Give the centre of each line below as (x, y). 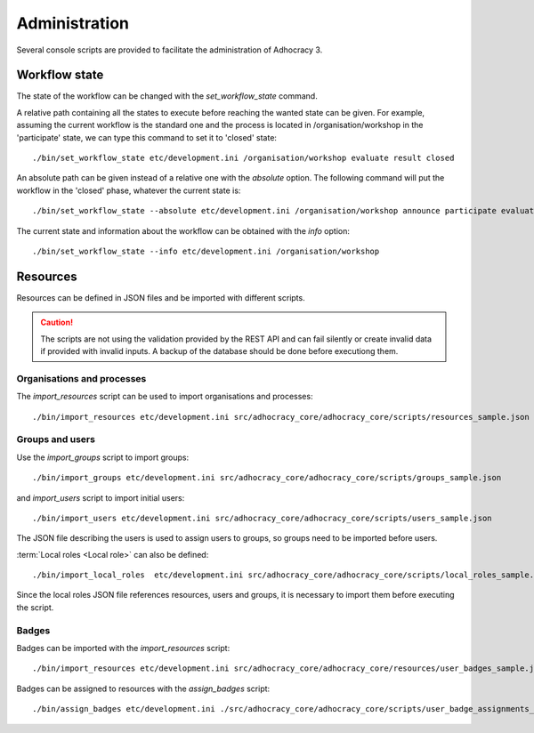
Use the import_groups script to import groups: (103, 457)
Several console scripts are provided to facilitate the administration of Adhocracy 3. (170, 50)
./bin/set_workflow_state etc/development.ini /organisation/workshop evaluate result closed (243, 158)
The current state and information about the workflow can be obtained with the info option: (183, 230)
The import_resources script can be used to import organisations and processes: (165, 397)
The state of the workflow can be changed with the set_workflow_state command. (167, 96)
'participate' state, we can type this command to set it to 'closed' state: (147, 137)
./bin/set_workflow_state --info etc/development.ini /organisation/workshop (206, 251)
